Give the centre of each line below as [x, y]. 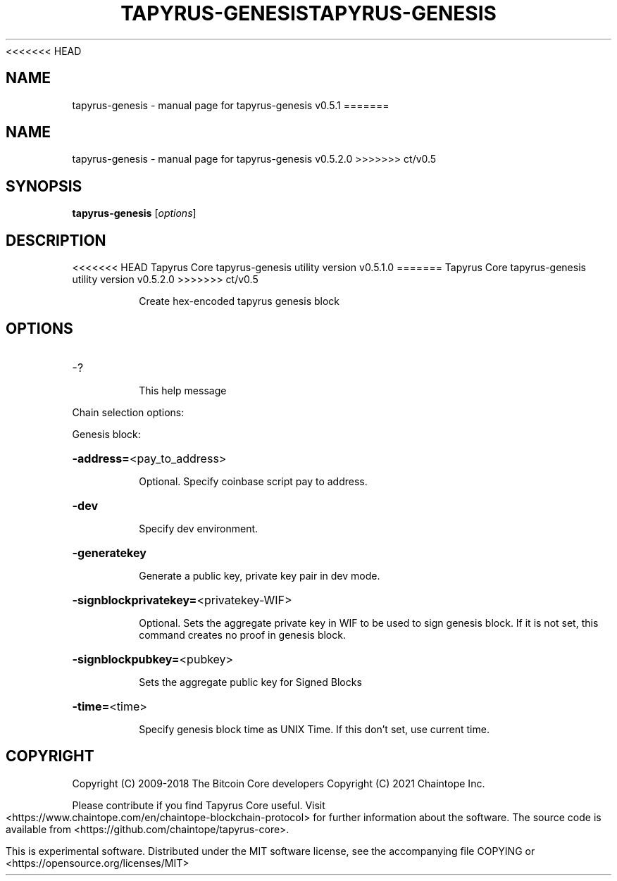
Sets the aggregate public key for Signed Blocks [250, 682]
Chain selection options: [128, 412]
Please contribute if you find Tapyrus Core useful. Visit [199, 805]
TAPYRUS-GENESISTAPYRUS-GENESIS [308, 13]
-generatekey [109, 552]
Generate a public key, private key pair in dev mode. [260, 575]
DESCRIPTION [56, 240]
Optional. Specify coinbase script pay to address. [253, 481]
